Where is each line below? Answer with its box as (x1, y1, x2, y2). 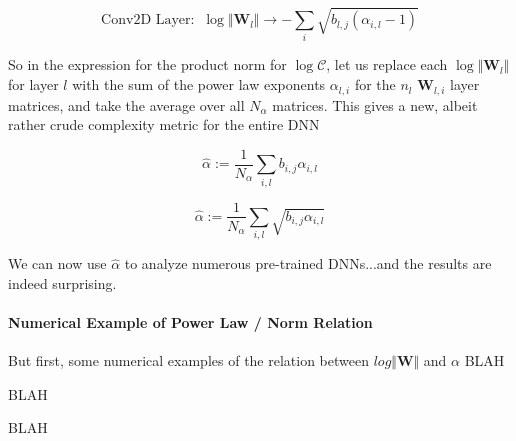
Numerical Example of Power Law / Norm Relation (8, 312, 373, 333)
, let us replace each (326, 54, 448, 75)
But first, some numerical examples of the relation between (8, 350, 370, 371)
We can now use (8, 253, 107, 274)
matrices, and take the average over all (8, 94, 245, 115)
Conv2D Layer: (101, 13, 195, 28)
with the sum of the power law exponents (72, 74, 326, 95)
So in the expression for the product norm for (8, 54, 287, 75)
